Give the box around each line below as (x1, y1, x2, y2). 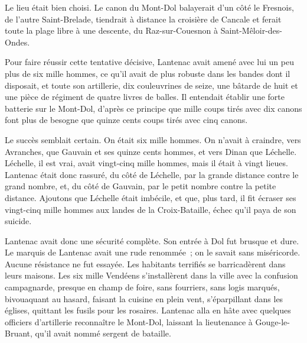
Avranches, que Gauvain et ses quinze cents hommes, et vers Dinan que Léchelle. (5, 145, 297, 157)
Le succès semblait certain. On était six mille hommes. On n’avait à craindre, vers (5, 133, 301, 145)
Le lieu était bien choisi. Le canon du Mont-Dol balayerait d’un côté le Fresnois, (5, 1, 294, 13)
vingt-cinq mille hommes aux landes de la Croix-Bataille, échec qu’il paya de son (5, 203, 296, 215)
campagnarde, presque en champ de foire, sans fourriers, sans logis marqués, (5, 281, 280, 293)
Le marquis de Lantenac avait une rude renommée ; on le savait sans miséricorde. (5, 246, 301, 258)
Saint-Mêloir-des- (220, 24, 282, 37)
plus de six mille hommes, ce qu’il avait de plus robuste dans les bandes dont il (5, 67, 290, 79)
